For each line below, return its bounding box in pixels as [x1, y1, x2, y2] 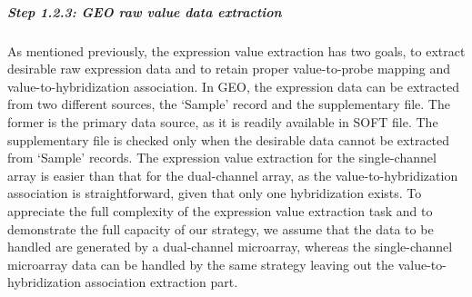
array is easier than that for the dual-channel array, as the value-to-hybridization [7, 165, 458, 184]
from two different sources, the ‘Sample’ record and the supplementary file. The [7, 94, 450, 114]
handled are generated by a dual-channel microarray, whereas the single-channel [7, 237, 453, 256]
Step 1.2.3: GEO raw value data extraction [7, 2, 282, 21]
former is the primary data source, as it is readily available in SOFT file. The [7, 112, 438, 131]
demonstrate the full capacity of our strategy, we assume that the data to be [7, 219, 434, 238]
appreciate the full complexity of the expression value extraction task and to [7, 201, 433, 220]
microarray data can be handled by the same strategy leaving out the [7, 254, 394, 273]
